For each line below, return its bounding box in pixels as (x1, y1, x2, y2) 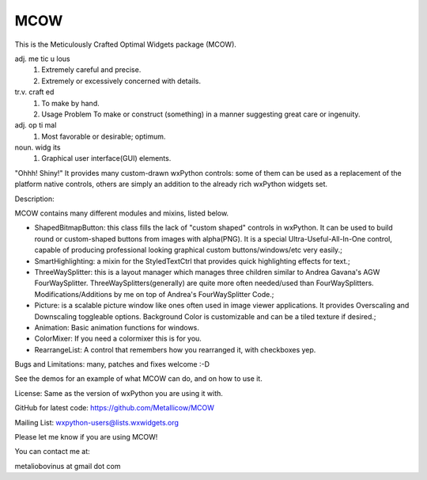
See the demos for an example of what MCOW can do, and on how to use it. (14, 374, 263, 383)
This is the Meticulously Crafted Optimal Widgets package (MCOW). (14, 40, 237, 49)
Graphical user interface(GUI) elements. (41, 154, 172, 163)
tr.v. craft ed (14, 87, 55, 97)
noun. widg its (14, 143, 61, 152)
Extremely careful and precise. (41, 65, 142, 74)
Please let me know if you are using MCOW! (14, 432, 158, 442)
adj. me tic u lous (14, 54, 70, 63)
